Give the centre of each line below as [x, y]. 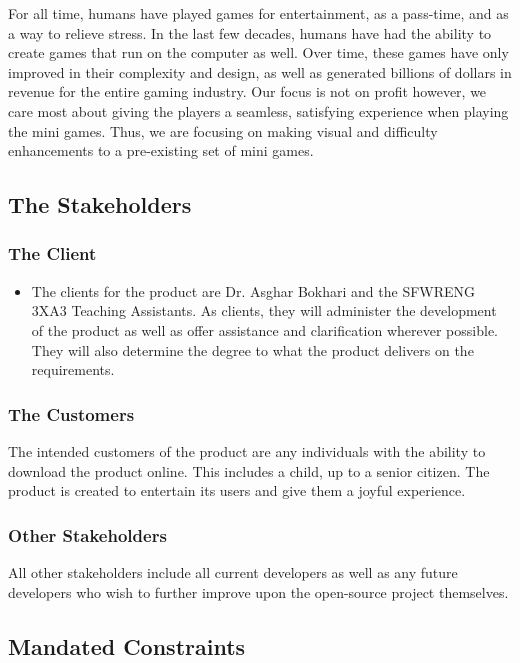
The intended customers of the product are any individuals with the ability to [247, 450]
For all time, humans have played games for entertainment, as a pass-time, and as [258, 13]
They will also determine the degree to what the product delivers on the [252, 349]
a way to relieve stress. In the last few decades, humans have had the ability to [250, 32]
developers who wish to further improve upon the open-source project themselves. [258, 591]
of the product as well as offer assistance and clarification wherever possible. [264, 329]
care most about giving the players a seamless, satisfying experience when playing [258, 110]
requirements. [73, 369]
